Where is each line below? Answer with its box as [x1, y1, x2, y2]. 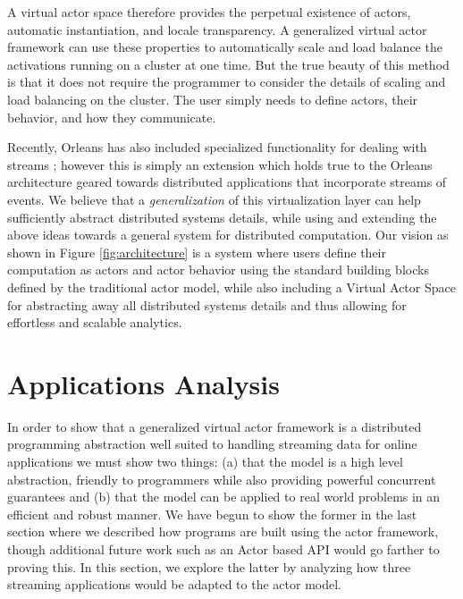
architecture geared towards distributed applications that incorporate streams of [7, 173, 447, 191]
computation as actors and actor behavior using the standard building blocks [7, 260, 429, 279]
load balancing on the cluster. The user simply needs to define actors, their [7, 89, 418, 108]
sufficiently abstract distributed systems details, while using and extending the [7, 207, 437, 226]
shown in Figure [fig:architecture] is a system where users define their [7, 242, 386, 261]
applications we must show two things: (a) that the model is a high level [7, 452, 403, 470]
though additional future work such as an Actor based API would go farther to [7, 539, 440, 558]
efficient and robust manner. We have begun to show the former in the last [7, 504, 417, 523]
